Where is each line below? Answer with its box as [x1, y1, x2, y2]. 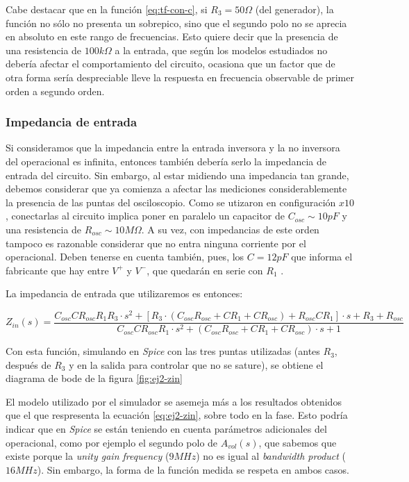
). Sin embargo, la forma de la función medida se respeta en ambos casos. [37, 462, 349, 476]
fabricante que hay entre [6, 263, 109, 277]
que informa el [291, 249, 353, 264]
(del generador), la [255, 2, 334, 16]
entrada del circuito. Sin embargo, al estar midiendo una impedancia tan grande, [6, 167, 349, 182]
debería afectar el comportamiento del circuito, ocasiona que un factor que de [6, 56, 335, 71]
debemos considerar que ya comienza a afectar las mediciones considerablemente [6, 181, 347, 196]
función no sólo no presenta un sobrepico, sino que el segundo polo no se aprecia [6, 15, 347, 30]
